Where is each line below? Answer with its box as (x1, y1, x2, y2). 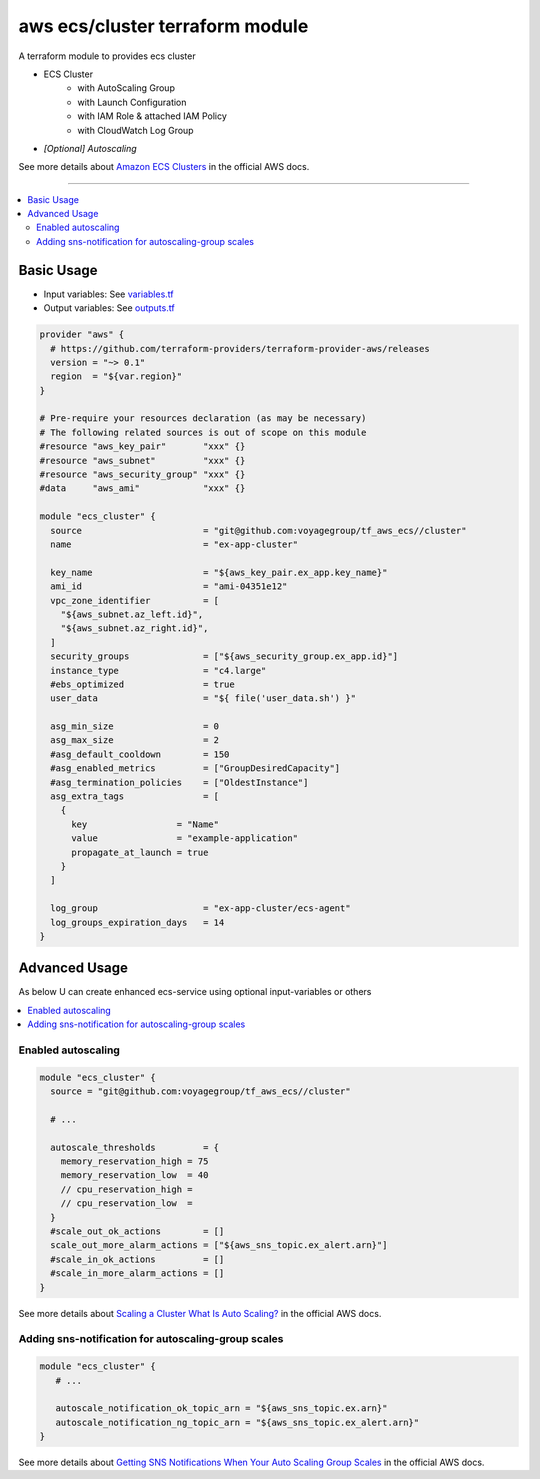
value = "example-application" (71, 833, 299, 844)
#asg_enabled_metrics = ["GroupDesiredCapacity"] (50, 763, 341, 774)
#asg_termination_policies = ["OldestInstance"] (50, 776, 309, 788)
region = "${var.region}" (50, 371, 183, 382)
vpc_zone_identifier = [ (50, 595, 220, 606)
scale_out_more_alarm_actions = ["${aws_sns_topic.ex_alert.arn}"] (50, 1240, 388, 1251)
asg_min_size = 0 (50, 721, 220, 732)
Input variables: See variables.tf (43, 288, 174, 300)
